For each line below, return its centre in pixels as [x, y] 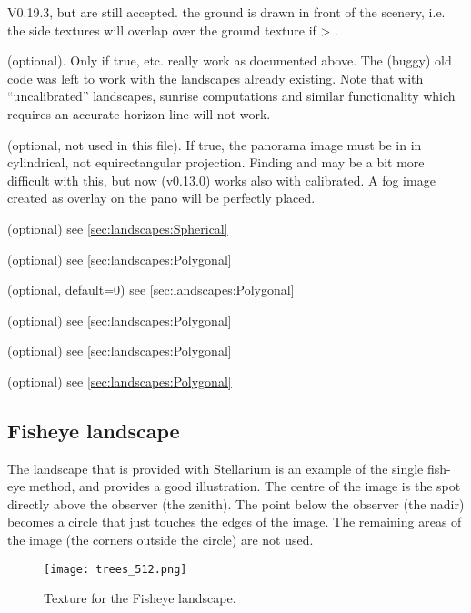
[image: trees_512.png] [115, 569]
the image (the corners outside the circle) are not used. [160, 540]
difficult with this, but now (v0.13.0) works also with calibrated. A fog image [221, 180]
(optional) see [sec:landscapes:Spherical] [118, 228]
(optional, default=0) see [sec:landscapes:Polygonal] [151, 290]
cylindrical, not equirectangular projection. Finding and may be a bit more [216, 162]
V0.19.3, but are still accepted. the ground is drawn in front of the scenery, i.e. [226, 12]
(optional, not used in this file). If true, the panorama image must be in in [215, 144]
